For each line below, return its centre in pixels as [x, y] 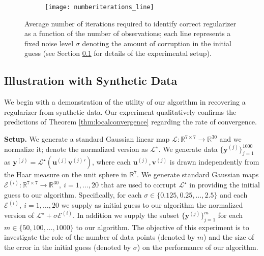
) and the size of [229, 237]
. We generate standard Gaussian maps [198, 174]
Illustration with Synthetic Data [91, 81]
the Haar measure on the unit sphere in [66, 174]
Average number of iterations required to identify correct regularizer [130, 23]
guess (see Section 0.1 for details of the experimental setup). [118, 53]
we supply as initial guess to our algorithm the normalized [152, 205]
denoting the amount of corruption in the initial [157, 43]
